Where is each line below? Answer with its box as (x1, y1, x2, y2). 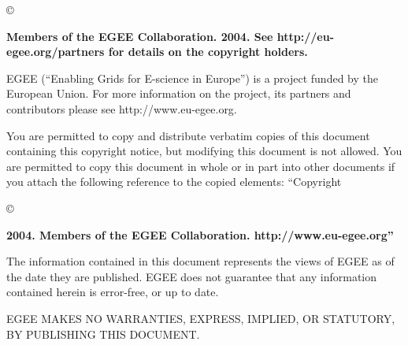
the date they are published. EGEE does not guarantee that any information (6, 268, 377, 284)
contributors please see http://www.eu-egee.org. (6, 100, 237, 117)
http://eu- (276, 28, 334, 44)
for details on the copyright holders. (108, 43, 308, 60)
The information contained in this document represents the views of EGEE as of (6, 253, 395, 269)
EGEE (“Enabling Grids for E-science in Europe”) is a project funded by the (6, 69, 378, 86)
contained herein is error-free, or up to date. (6, 284, 219, 300)
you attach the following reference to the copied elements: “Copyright (6, 173, 342, 190)
